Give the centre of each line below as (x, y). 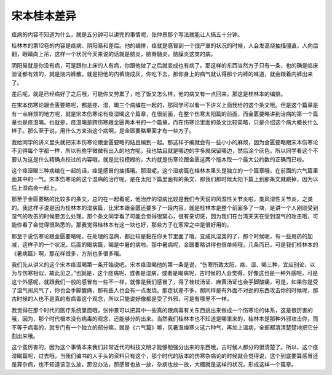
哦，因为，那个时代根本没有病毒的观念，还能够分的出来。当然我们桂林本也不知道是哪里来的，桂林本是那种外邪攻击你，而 (165, 319)
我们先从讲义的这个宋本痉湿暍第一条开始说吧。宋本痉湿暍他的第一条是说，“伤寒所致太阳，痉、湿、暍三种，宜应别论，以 (164, 265)
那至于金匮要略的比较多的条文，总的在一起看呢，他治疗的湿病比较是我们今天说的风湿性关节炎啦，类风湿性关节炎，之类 (162, 199)
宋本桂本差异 (44, 16)
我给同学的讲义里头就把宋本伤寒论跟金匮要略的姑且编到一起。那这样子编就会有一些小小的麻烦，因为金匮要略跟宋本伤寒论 (165, 142)
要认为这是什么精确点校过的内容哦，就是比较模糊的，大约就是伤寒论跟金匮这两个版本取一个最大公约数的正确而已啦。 (159, 159)
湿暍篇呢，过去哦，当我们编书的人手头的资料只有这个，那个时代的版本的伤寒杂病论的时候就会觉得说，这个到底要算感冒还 (165, 355)
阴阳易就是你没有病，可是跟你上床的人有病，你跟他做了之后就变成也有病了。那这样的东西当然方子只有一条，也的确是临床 (165, 65)
